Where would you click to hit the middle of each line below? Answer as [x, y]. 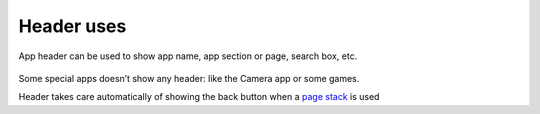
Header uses [72, 26]
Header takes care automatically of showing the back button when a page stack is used [199, 97]
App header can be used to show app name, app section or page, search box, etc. [188, 56]
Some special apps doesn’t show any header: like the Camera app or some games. [189, 78]
